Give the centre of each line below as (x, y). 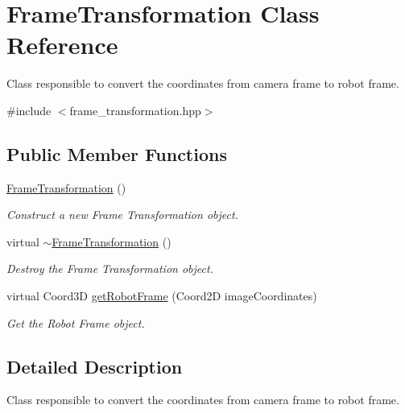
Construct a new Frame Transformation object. (122, 215)
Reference (62, 45)
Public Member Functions (117, 153)
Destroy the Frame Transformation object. (110, 268)
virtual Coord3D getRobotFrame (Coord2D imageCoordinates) (162, 296)
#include (29, 110)
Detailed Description (95, 366)
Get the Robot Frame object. (76, 322)
